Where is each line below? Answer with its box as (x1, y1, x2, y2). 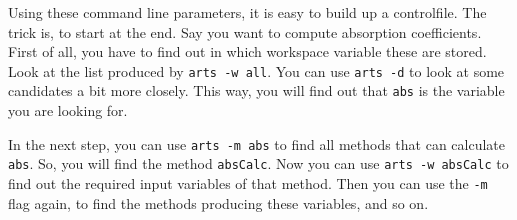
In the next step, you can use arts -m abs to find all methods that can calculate (8, 133, 506, 154)
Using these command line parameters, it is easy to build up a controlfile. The (8, 2, 487, 22)
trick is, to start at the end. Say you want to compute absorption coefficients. (8, 21, 482, 42)
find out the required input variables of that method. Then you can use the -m (8, 173, 488, 193)
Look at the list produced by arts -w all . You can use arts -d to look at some (8, 60, 505, 81)
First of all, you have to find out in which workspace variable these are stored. (8, 41, 487, 62)
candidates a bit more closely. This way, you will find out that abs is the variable (8, 80, 505, 101)
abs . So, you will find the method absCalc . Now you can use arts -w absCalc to (8, 153, 509, 174)
